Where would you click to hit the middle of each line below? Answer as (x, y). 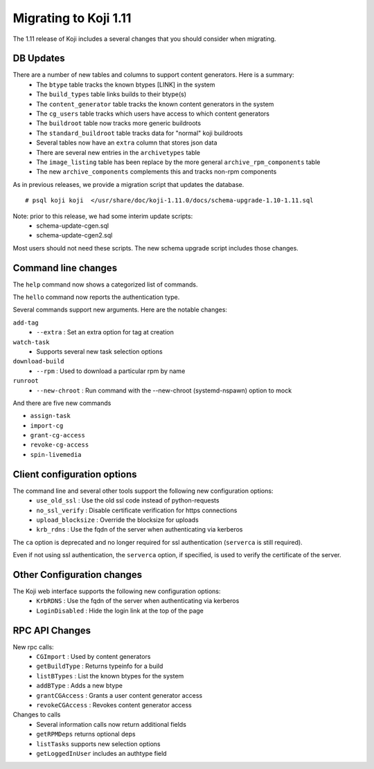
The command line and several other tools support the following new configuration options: (143, 491)
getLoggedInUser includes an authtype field (101, 753)
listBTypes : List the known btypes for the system (110, 676)
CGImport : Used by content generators (93, 657)
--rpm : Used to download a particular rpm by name (111, 371)
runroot (26, 381)
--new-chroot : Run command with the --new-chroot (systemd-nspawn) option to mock (164, 390)
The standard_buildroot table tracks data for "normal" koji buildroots (140, 133)
